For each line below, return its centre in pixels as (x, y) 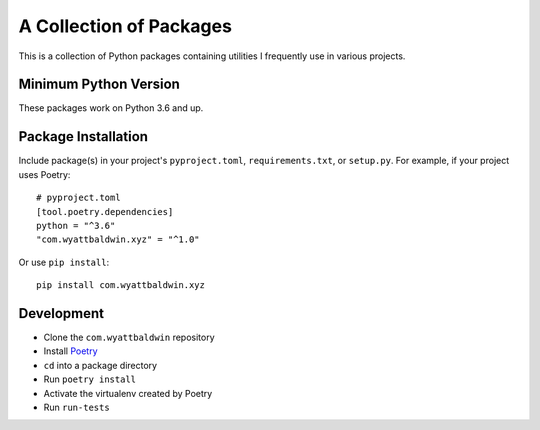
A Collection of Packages (125, 26)
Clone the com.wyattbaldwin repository (129, 337)
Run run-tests (76, 407)
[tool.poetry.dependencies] (105, 211)
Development (61, 313)
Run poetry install (90, 379)
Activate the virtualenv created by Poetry (128, 393)
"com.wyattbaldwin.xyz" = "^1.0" (118, 239)
